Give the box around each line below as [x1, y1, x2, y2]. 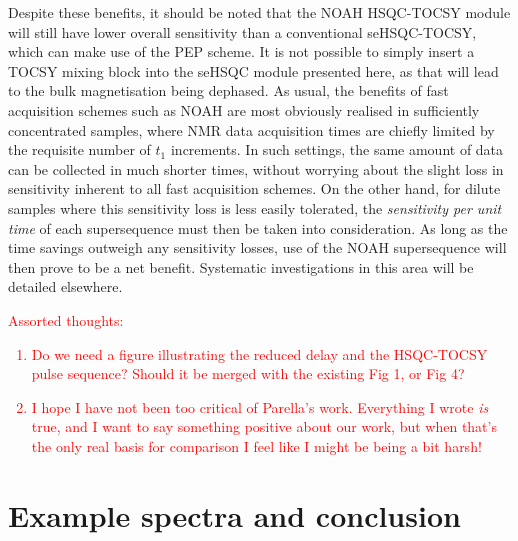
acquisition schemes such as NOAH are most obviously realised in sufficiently [8, 99, 480, 120]
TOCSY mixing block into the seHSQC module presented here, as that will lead [8, 60, 499, 81]
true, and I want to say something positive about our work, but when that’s [31, 416, 497, 437]
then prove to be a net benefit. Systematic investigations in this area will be [8, 256, 474, 277]
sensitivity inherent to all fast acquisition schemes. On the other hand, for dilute [8, 178, 501, 199]
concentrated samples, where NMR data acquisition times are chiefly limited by [8, 119, 495, 140]
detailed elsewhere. [8, 276, 123, 297]
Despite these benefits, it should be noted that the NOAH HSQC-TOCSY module [8, 2, 511, 22]
